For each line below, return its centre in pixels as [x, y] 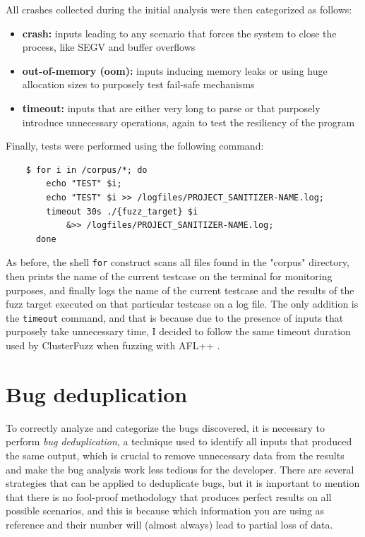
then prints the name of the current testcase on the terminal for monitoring [169, 276]
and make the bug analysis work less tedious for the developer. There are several [180, 469]
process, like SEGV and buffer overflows [109, 47]
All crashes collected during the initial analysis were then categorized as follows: [179, 9]
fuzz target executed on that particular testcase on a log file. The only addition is [182, 304]
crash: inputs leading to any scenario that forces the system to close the [179, 33]
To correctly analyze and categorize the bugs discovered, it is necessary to [166, 427]
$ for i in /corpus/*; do [86, 170]
